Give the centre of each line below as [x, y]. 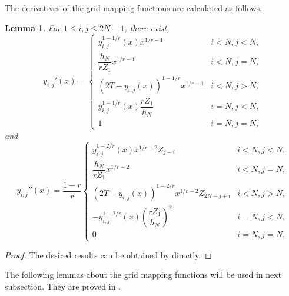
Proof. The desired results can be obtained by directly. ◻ [108, 255]
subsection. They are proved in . [63, 286]
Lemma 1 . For [33, 27]
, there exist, [147, 27]
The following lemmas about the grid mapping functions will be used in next [143, 275]
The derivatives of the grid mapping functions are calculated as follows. [134, 8]
